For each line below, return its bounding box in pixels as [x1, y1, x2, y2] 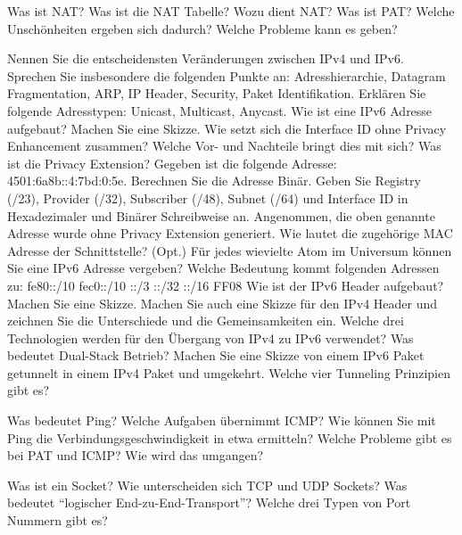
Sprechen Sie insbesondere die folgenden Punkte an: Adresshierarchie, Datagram [7, 66, 446, 85]
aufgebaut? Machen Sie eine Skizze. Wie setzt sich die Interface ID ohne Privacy [7, 119, 447, 137]
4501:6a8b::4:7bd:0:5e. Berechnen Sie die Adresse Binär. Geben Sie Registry [7, 171, 421, 190]
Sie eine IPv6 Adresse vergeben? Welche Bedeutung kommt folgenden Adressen [7, 259, 440, 277]
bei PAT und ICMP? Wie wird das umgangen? [7, 446, 264, 465]
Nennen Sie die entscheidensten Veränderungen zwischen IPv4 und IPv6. [7, 49, 404, 68]
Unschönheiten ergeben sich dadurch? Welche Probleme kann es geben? [7, 19, 398, 37]
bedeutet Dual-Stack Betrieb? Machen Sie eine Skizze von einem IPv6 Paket [7, 346, 425, 365]
